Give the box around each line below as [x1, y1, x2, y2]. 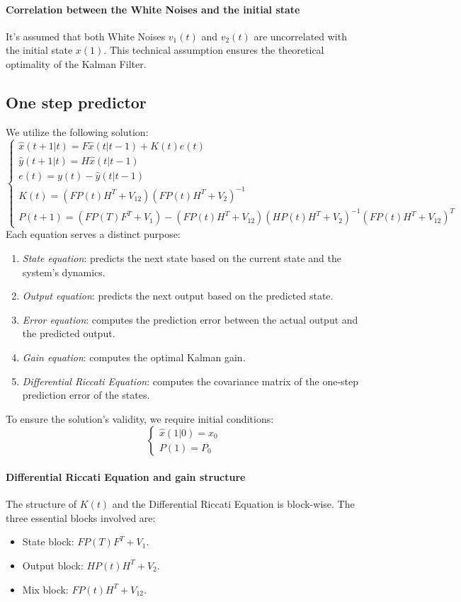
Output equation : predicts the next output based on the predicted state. [22, 288, 334, 303]
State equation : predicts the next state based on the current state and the [22, 251, 341, 266]
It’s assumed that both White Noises [6, 28, 166, 43]
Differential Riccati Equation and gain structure [6, 469, 246, 484]
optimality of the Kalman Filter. [6, 56, 147, 71]
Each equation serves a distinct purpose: [6, 227, 181, 242]
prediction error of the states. [22, 387, 150, 402]
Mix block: [22, 581, 69, 596]
